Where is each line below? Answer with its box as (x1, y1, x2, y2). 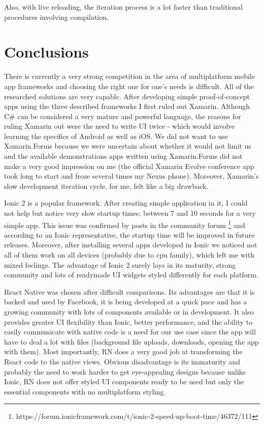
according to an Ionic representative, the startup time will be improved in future (4, 229, 255, 240)
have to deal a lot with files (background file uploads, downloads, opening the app (4, 336, 259, 347)
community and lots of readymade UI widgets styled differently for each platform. (4, 269, 258, 280)
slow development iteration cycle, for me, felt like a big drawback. (4, 180, 209, 191)
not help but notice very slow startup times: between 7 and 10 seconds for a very (4, 208, 256, 218)
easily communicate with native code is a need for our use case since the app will (4, 326, 256, 337)
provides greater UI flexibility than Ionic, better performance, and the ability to (4, 316, 253, 327)
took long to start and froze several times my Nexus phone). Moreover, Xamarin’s (4, 171, 259, 181)
